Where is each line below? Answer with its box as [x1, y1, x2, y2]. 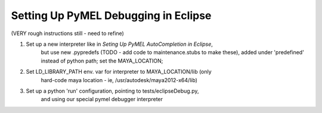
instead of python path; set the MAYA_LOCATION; [41, 57, 163, 64]
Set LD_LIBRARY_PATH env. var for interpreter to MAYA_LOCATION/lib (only [26, 68, 212, 76]
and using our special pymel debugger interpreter [41, 96, 163, 103]
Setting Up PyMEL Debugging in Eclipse [11, 9, 212, 22]
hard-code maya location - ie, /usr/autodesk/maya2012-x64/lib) [41, 76, 198, 83]
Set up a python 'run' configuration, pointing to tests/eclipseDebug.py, [26, 87, 199, 95]
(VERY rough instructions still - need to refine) [11, 30, 125, 37]
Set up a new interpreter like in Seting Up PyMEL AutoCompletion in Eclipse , [26, 40, 213, 48]
